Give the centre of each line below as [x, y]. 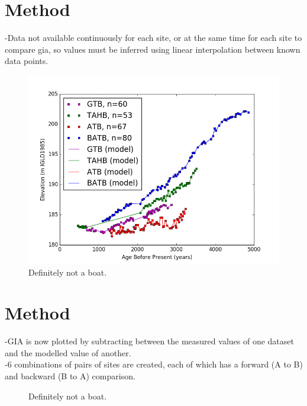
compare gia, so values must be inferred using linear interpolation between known [153, 49]
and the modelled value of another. [68, 352]
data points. [27, 61]
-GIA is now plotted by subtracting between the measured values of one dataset [149, 341]
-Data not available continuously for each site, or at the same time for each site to [153, 38]
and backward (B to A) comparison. [70, 376]
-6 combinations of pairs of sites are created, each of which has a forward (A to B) [154, 364]
